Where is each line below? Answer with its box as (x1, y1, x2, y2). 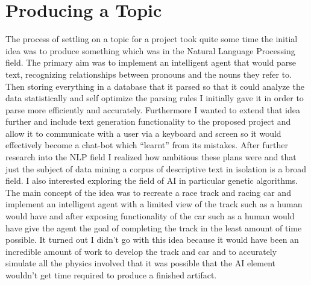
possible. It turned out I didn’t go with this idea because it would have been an (5, 233, 299, 246)
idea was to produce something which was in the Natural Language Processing (5, 44, 295, 57)
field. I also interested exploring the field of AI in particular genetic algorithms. (5, 174, 298, 187)
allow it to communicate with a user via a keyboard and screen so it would (5, 127, 281, 139)
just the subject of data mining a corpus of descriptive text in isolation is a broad (5, 162, 307, 175)
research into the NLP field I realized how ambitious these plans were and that (5, 151, 297, 163)
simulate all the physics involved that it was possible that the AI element (5, 257, 276, 269)
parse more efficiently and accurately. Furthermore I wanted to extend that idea (5, 103, 300, 116)
